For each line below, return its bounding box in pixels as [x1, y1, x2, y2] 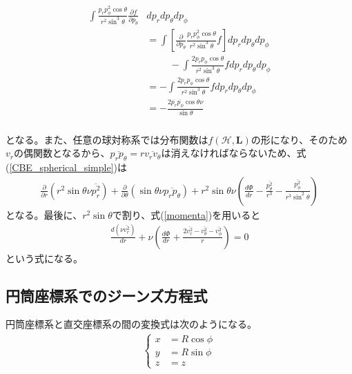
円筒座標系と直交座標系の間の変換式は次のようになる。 [6, 317, 257, 331]
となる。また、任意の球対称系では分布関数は [6, 132, 208, 146]
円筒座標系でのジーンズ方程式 [6, 284, 208, 306]
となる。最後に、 [6, 207, 83, 222]
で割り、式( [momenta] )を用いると [112, 207, 261, 222]
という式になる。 [6, 250, 83, 265]
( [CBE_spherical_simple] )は [6, 160, 127, 175]
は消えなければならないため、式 [161, 146, 306, 160]
